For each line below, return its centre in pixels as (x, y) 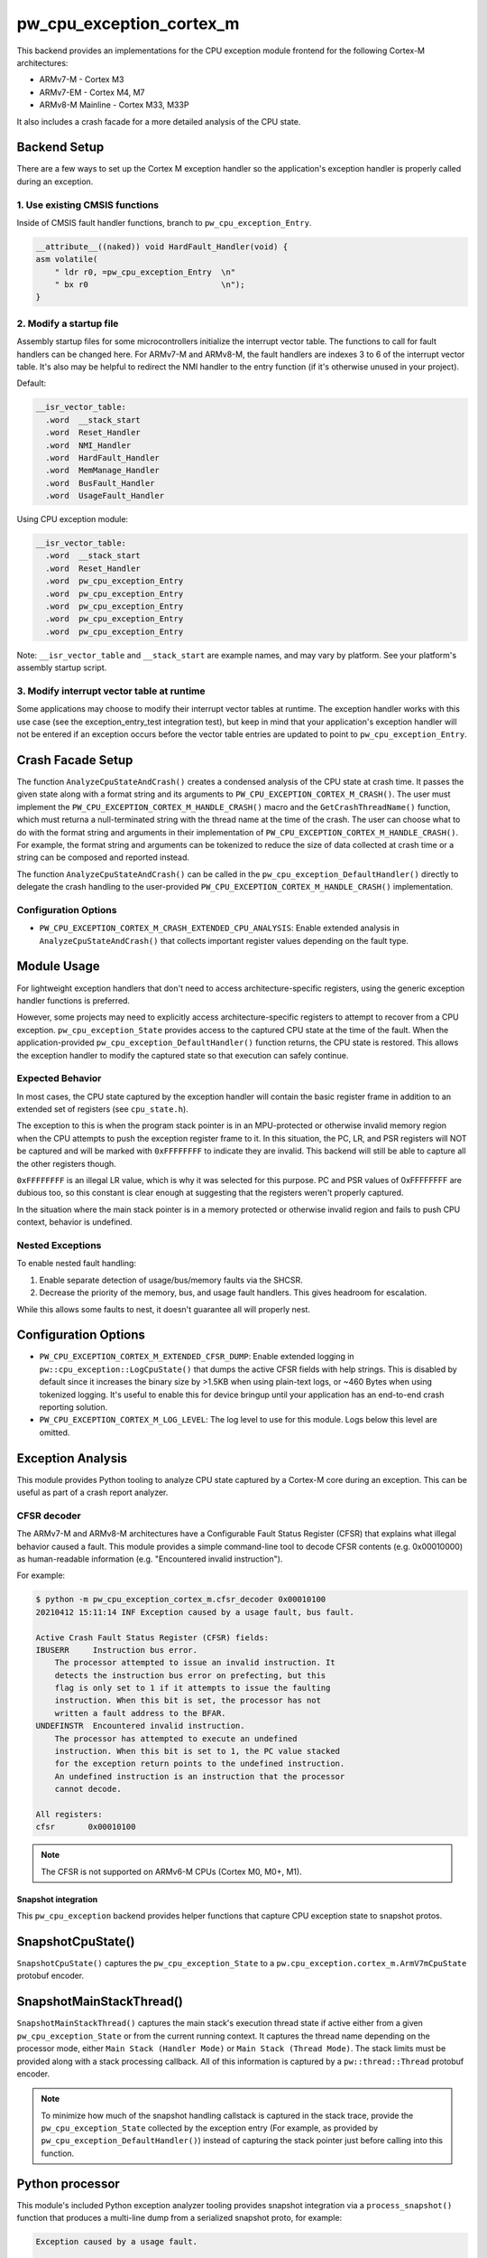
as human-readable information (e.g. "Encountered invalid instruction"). (150, 1559)
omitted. (55, 1432)
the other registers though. (66, 1163)
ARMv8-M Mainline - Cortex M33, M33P (114, 105)
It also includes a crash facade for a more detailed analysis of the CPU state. (159, 121)
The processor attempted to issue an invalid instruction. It (195, 1663)
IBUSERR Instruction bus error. (117, 1650)
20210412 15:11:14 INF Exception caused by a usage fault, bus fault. (195, 1612)
